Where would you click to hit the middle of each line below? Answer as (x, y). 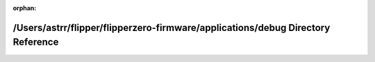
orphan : (25, 8)
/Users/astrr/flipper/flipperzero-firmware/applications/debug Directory (172, 28)
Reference (36, 42)
